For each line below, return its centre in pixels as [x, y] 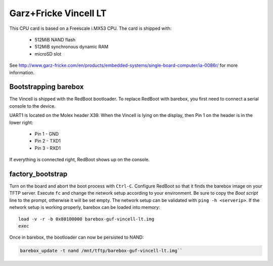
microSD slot [48, 54]
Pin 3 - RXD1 [48, 148]
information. [22, 72]
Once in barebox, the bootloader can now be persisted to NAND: [77, 237]
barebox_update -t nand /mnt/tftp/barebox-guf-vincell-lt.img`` [101, 251]
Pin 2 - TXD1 [48, 141]
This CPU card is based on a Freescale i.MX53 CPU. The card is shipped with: [90, 28]
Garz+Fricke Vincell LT [58, 13]
